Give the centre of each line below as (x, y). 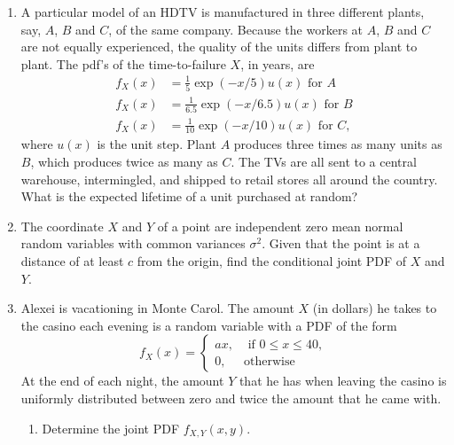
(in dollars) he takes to (375, 308)
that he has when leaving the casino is (343, 381)
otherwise (270, 361)
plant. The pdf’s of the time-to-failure (123, 63)
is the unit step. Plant (157, 144)
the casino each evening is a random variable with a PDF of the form (209, 325)
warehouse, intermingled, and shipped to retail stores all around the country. (229, 179)
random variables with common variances (133, 243)
